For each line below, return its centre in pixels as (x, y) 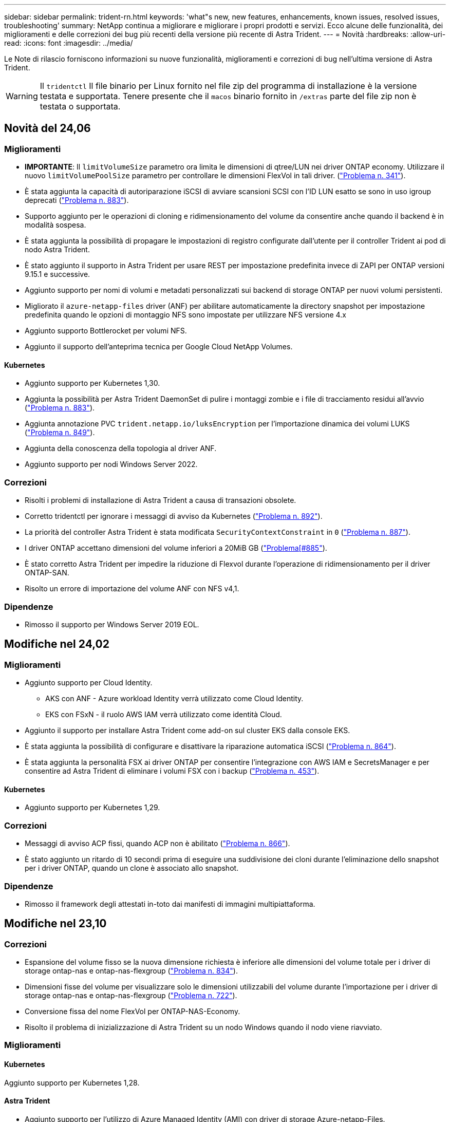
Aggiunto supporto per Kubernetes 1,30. (92, 383)
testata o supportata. (80, 106)
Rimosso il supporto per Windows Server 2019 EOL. (112, 624)
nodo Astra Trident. (57, 250)
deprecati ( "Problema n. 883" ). (77, 200)
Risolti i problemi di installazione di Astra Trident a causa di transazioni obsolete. (161, 500)
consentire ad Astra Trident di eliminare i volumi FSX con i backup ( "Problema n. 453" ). (172, 771)
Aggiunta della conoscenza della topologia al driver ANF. (121, 448)
